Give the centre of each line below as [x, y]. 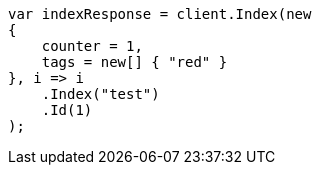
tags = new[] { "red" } [134, 62]
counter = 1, [92, 46]
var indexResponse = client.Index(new [160, 14]
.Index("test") [100, 94]
